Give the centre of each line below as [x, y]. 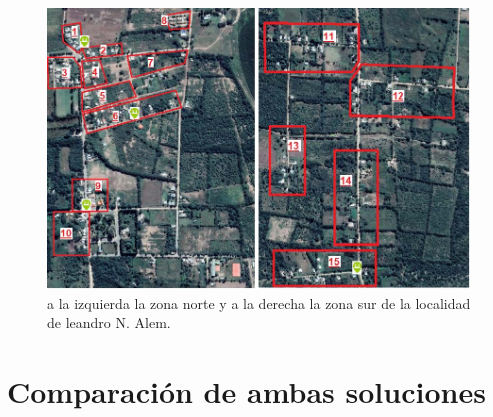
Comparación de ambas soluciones [246, 391]
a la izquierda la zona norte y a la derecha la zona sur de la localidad [259, 302]
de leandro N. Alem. [109, 322]
